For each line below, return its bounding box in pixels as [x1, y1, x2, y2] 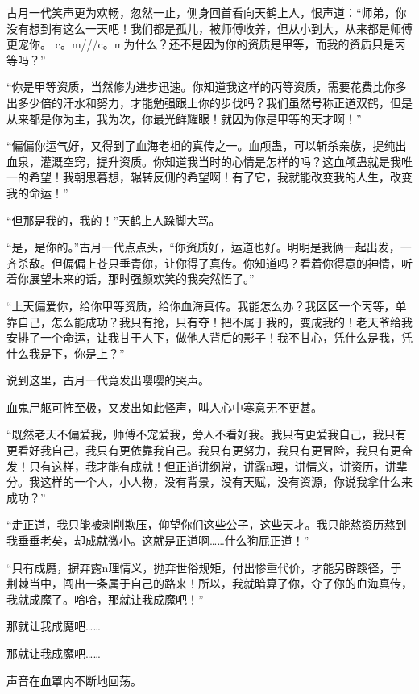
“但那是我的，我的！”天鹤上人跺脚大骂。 [6, 211, 221, 228]
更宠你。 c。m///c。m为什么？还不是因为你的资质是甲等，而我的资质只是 [6, 35, 395, 52]
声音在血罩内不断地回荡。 [6, 671, 142, 688]
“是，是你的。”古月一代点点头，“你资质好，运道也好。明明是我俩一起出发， [6, 239, 400, 256]
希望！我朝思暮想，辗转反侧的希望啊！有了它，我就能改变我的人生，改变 [28, 168, 413, 185]
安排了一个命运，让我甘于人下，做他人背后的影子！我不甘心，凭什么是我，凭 [6, 329, 413, 346]
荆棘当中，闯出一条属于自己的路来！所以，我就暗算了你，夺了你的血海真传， [6, 575, 413, 592]
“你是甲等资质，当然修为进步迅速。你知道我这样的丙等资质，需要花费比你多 [6, 78, 407, 95]
